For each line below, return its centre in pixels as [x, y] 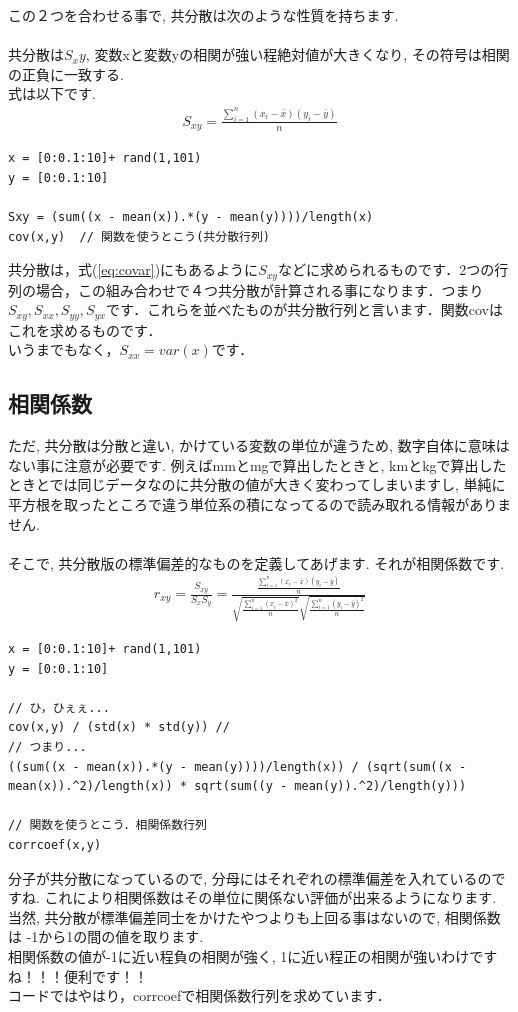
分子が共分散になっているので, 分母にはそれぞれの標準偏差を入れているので [257, 877]
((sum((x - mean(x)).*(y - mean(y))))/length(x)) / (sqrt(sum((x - [237, 766]
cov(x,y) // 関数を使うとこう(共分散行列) [139, 236]
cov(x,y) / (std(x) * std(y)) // [119, 727]
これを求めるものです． [85, 329]
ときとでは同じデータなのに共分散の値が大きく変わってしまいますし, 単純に [257, 484]
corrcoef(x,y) [55, 845]
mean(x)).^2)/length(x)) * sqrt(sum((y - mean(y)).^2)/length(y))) [237, 786]
